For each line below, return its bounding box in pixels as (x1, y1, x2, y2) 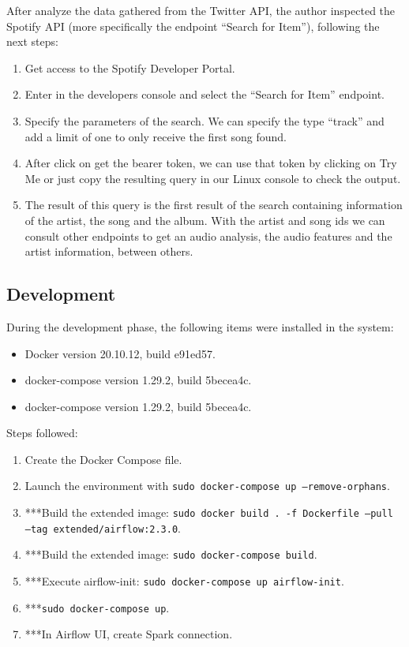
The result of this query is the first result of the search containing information (24, 196, 403, 213)
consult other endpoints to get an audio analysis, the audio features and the (24, 227, 392, 244)
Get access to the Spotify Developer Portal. (24, 59, 235, 76)
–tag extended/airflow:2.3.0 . (24, 519, 181, 536)
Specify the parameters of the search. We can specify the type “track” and (24, 112, 385, 129)
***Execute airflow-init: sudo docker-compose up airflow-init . (24, 573, 344, 589)
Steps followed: (6, 424, 78, 441)
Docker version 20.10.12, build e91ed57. (24, 345, 216, 361)
